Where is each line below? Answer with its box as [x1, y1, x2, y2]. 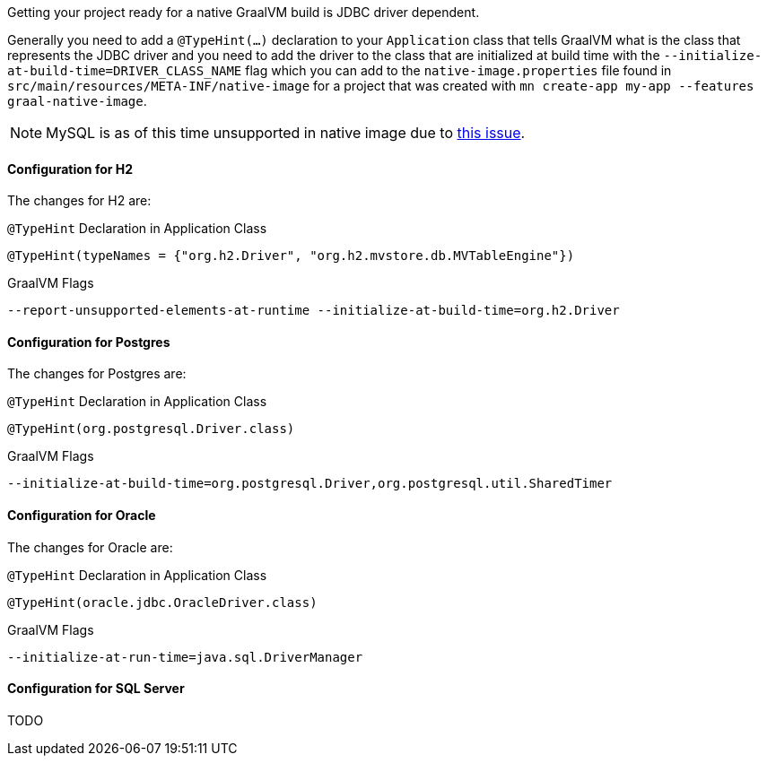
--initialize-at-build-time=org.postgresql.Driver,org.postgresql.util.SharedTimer [7, 476, 613, 491]
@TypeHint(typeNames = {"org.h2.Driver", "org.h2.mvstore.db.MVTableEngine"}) [7, 248, 575, 264]
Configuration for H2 [7, 160, 134, 177]
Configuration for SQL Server [7, 681, 185, 697]
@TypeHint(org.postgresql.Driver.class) [7, 421, 295, 437]
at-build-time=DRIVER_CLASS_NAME [7, 64, 242, 78]
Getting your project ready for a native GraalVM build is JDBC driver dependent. [7, 4, 480, 20]
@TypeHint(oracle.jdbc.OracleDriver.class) [7, 594, 318, 610]
